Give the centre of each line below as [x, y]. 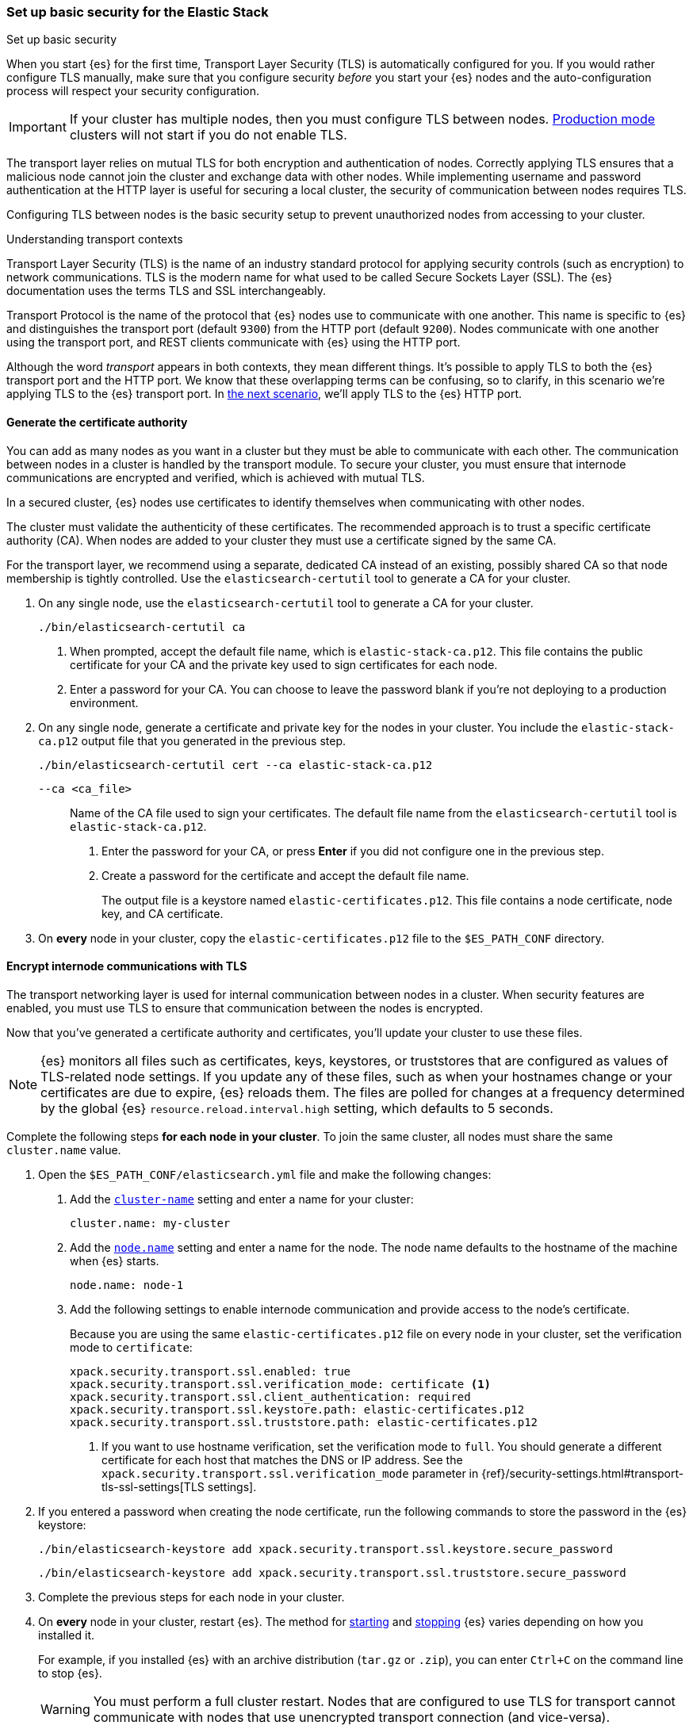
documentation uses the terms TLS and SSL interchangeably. [166, 291]
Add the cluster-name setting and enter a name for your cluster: [242, 1199]
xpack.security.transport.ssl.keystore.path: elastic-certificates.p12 [297, 1409]
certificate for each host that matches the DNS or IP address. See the [282, 1459]
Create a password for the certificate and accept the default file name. [285, 875]
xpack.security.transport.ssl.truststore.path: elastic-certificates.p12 [304, 1422]
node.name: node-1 [127, 1285]
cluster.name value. [64, 1149]
